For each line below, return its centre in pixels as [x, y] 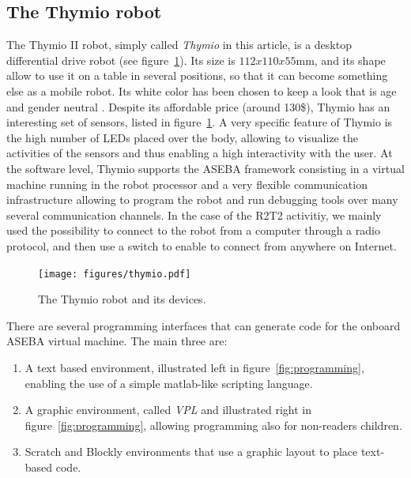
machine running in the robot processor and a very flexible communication [187, 184]
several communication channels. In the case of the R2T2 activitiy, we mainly [194, 215]
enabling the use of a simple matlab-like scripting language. [169, 383]
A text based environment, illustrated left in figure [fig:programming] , [194, 367]
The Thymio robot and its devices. [122, 299]
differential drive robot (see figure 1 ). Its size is [121, 60]
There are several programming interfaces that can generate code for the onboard [204, 325]
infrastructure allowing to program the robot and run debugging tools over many [202, 199]
